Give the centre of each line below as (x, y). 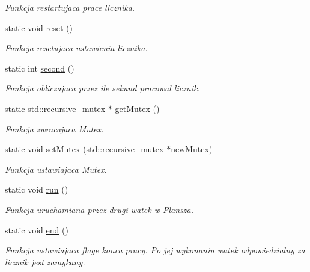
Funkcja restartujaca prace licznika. (70, 7)
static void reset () (39, 27)
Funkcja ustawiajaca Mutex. (56, 169)
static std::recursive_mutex (55, 108)
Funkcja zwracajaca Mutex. (54, 128)
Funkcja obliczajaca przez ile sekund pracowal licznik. (102, 88)
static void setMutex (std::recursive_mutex (84, 149)
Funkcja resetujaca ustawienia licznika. (76, 48)
